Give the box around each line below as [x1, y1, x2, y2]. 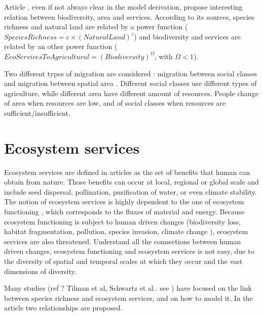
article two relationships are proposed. [4, 302, 123, 313]
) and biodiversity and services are [134, 31, 241, 41]
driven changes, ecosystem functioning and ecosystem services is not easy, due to [4, 246, 254, 256]
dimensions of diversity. [4, 265, 77, 276]
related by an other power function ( [4, 41, 118, 52]
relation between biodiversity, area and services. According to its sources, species [4, 11, 254, 22]
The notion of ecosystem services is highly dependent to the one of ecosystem [4, 196, 244, 207]
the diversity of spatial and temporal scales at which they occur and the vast [4, 256, 243, 266]
